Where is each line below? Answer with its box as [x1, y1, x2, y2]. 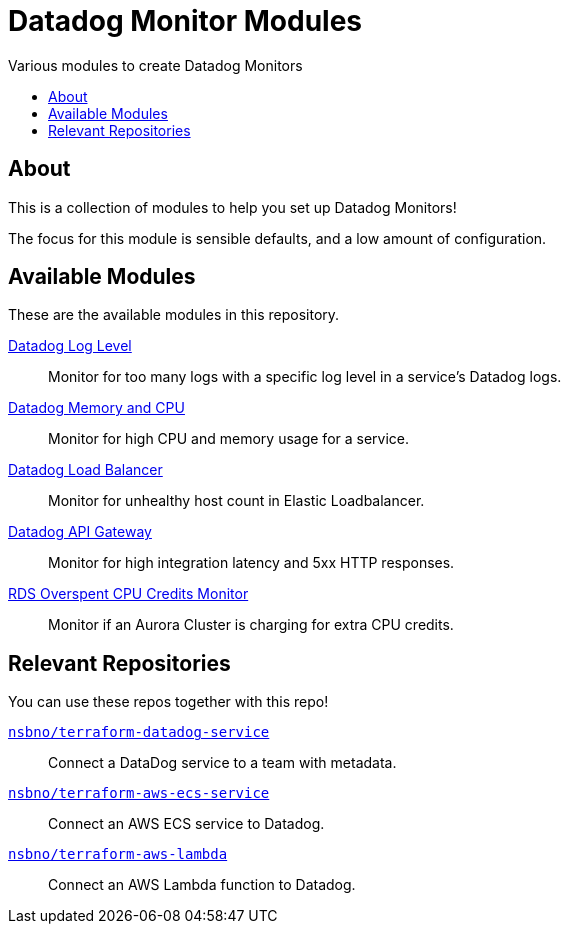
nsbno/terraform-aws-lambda [8, 846, 228, 863]
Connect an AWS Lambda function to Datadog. [48, 876, 356, 894]
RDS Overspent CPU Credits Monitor [8, 585, 249, 603]
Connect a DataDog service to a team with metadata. [48, 754, 397, 772]
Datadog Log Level [8, 337, 132, 355]
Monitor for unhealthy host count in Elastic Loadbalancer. [48, 492, 425, 510]
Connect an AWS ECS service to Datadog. [48, 815, 325, 833]
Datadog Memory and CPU [8, 399, 185, 417]
